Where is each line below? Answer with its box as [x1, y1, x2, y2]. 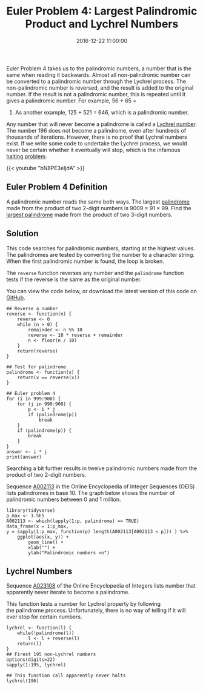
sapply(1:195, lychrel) [6, 662, 67, 668]
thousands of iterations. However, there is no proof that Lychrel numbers [6, 133, 188, 141]
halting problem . [6, 153, 47, 160]
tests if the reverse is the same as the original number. [6, 276, 142, 283]
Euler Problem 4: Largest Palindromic [6, 4, 198, 18]
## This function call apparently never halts [6, 672, 126, 679]
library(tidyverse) [6, 507, 56, 513]
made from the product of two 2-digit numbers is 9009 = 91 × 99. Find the [6, 204, 192, 211]
